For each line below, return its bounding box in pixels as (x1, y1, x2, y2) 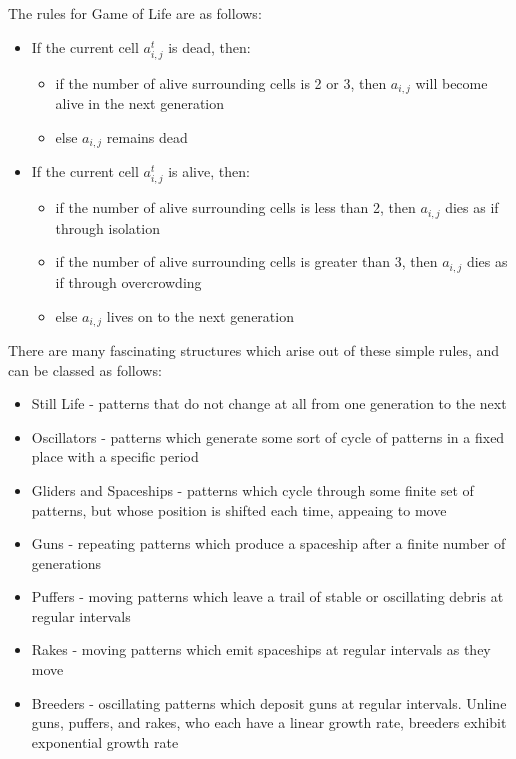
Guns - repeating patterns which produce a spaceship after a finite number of (31, 533, 506, 554)
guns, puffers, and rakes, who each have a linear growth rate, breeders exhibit (31, 712, 507, 733)
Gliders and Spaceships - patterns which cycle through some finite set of (31, 479, 474, 500)
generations (31, 552, 102, 573)
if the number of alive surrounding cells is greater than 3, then (55, 251, 438, 272)
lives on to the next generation (106, 305, 294, 326)
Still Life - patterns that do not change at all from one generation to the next (31, 393, 507, 414)
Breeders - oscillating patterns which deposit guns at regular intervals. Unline (31, 692, 507, 713)
